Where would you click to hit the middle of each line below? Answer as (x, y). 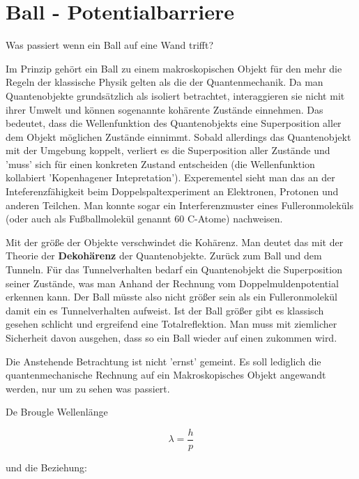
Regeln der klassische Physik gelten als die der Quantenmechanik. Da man (165, 82)
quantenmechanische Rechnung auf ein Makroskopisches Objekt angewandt (166, 375)
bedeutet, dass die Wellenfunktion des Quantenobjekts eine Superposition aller (174, 123)
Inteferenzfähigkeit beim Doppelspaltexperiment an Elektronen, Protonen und (172, 191)
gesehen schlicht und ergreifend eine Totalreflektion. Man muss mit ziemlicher (171, 324)
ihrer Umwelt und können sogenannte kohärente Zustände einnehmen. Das (165, 109)
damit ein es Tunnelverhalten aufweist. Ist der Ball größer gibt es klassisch (165, 310)
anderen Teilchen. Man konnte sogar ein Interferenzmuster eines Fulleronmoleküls (179, 205)
